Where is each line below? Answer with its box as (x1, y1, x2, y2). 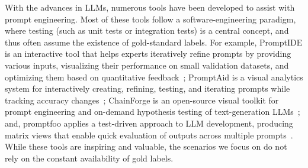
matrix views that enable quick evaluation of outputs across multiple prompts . (5, 128, 293, 141)
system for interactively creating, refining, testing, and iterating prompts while (5, 82, 290, 95)
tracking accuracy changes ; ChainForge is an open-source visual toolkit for (5, 93, 279, 106)
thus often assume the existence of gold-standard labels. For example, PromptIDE (5, 35, 303, 48)
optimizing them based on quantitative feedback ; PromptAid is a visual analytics (5, 70, 303, 83)
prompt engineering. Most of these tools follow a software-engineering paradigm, (5, 12, 296, 25)
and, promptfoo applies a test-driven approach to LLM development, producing (5, 117, 293, 129)
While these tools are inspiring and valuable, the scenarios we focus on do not (5, 140, 287, 153)
